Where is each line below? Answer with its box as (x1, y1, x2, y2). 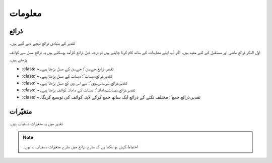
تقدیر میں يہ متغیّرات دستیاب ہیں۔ (9, 120, 63, 126)
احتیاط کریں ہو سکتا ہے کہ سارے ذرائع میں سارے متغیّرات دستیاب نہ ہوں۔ (23, 144, 138, 150)
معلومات (9, 8, 42, 19)
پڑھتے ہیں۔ (9, 56, 27, 63)
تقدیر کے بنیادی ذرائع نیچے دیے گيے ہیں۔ (9, 40, 75, 46)
